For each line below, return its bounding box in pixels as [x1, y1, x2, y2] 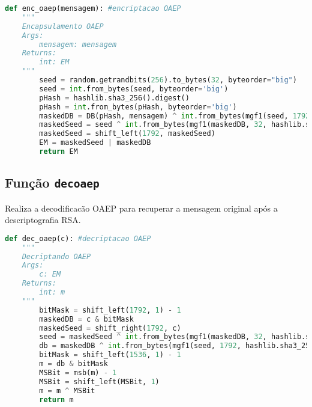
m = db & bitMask [39, 360, 108, 369]
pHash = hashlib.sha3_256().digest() [39, 93, 190, 102]
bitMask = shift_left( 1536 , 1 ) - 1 [39, 350, 181, 360]
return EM [39, 147, 78, 156]
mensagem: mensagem [39, 40, 117, 49]
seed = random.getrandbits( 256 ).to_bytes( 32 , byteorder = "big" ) [39, 76, 297, 84]
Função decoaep [5, 173, 100, 192]
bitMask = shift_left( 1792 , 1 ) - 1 [39, 305, 181, 314]
